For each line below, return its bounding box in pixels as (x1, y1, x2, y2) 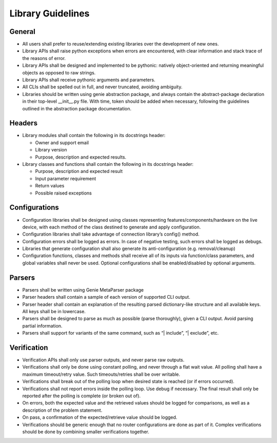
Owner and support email (35, 139, 89, 146)
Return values (35, 183, 65, 189)
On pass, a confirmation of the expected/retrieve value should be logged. (22, 414, 177, 420)
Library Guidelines (9, 8, 90, 19)
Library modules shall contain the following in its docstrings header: (22, 132, 166, 139)
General (9, 27, 36, 36)
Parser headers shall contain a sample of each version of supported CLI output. (22, 294, 191, 300)
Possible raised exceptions (35, 190, 92, 196)
